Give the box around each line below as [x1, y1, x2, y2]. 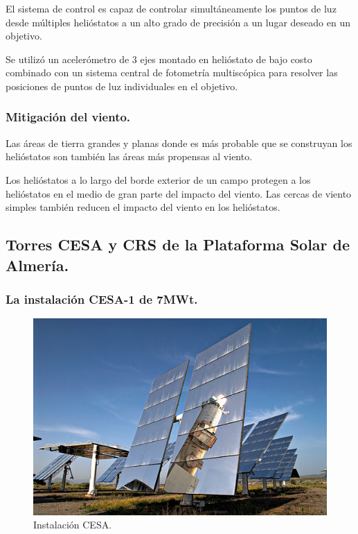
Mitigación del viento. [6, 108, 131, 126]
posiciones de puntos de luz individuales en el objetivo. [6, 78, 238, 93]
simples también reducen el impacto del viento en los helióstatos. [6, 200, 280, 214]
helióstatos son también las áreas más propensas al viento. [6, 149, 253, 164]
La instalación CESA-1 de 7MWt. [6, 290, 198, 307]
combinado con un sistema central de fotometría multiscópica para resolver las [6, 65, 338, 80]
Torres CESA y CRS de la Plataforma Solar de [6, 234, 350, 255]
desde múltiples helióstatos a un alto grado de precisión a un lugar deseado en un [6, 15, 350, 29]
